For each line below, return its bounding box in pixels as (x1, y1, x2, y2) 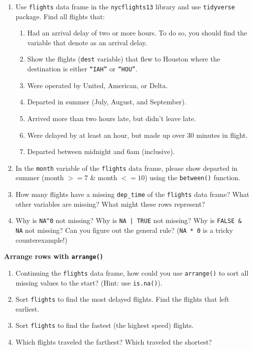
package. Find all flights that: (15, 11, 105, 21)
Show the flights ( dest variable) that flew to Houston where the (27, 54, 220, 64)
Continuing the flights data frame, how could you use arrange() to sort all (15, 267, 249, 278)
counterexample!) (15, 234, 67, 245)
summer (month (15, 172, 64, 183)
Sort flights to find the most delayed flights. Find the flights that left (15, 294, 229, 304)
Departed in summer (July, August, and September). (27, 96, 187, 107)
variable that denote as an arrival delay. (27, 37, 147, 47)
